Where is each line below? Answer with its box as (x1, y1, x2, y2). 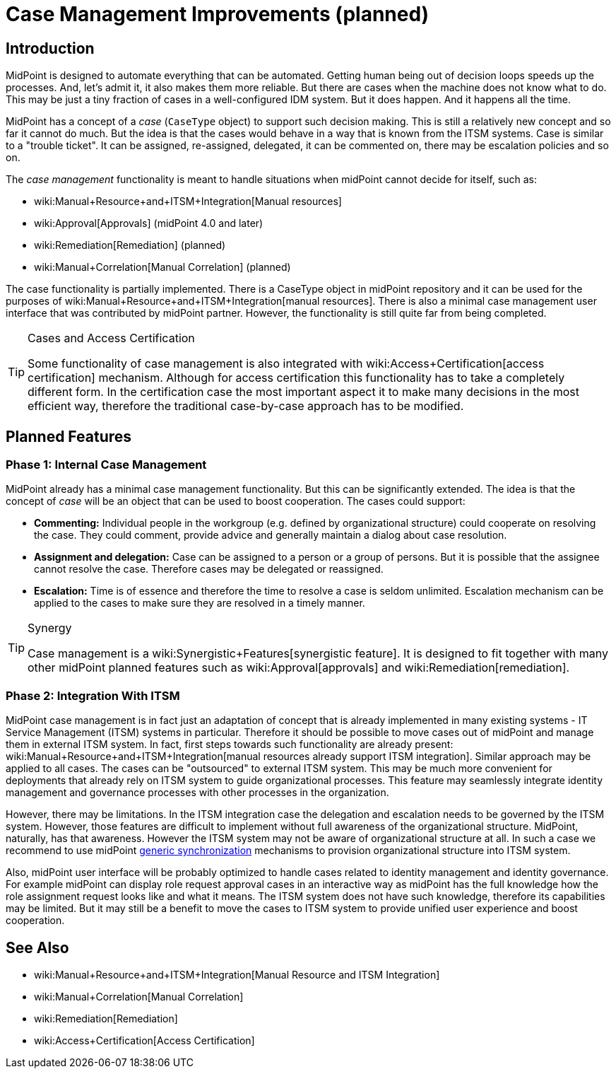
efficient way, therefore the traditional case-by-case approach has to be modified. (28, 399, 464, 414)
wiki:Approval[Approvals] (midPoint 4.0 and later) (34, 217, 263, 230)
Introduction (6, 39, 95, 57)
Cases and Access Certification (28, 331, 195, 346)
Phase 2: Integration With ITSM (6, 688, 180, 703)
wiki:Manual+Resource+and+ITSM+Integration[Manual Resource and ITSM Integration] (34, 968, 440, 981)
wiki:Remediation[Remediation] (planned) (34, 239, 226, 252)
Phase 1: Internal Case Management (6, 457, 207, 472)
